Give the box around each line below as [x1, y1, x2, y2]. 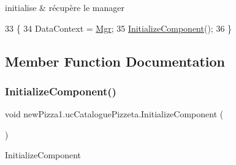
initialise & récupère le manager [5, 1, 125, 13]
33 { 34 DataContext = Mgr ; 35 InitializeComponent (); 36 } [5, 21, 232, 34]
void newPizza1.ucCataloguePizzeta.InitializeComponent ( [5, 108, 224, 120]
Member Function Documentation [5, 51, 226, 70]
